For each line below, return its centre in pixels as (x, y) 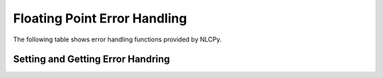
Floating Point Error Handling (100, 18)
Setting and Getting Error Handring (91, 59)
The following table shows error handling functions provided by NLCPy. (117, 39)
